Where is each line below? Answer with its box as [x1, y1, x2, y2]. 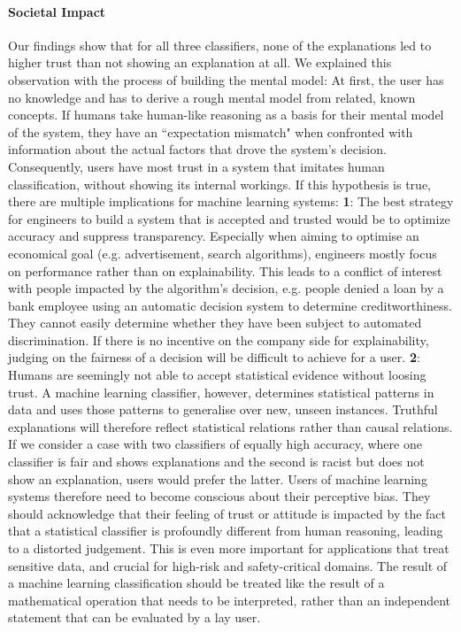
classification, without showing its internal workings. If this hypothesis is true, [8, 174, 432, 193]
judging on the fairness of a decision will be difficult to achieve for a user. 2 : [8, 348, 420, 366]
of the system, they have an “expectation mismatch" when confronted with [8, 122, 413, 141]
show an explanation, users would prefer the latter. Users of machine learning [8, 469, 427, 488]
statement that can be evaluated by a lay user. [8, 608, 261, 627]
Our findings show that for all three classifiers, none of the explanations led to [8, 35, 432, 54]
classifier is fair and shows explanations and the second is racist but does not [8, 452, 425, 471]
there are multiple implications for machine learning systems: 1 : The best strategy [8, 192, 454, 211]
